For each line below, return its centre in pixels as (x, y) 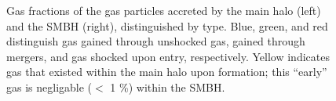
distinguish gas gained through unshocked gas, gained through (156, 41)
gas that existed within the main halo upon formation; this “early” (167, 72)
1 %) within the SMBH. (168, 87)
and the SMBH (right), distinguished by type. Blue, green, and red (167, 25)
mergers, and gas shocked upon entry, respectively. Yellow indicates (168, 56)
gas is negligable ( (49, 87)
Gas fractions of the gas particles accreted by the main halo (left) (164, 10)
